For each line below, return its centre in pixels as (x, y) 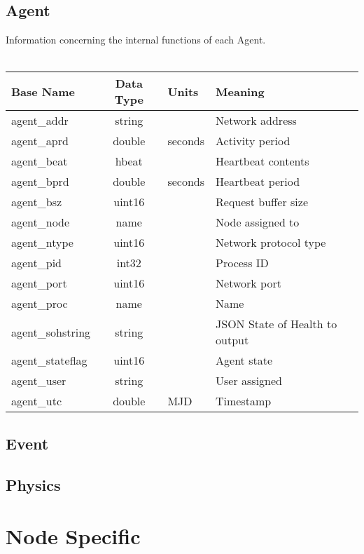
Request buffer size (262, 202)
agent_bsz (37, 202)
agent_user (39, 381)
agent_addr (40, 121)
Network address (256, 121)
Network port (248, 283)
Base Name (43, 91)
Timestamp (244, 401)
